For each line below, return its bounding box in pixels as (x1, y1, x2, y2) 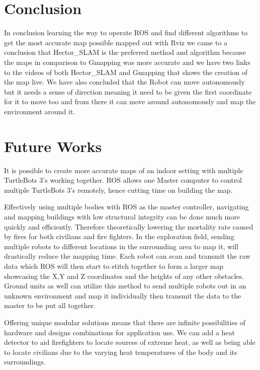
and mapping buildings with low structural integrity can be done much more (4, 211, 240, 221)
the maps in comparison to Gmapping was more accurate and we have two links (4, 56, 250, 67)
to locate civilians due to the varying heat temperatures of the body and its (4, 346, 237, 357)
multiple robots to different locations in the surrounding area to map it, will (4, 241, 238, 251)
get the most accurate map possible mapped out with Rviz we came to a (4, 37, 228, 47)
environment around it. (4, 106, 75, 116)
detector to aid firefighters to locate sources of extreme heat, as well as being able (4, 337, 255, 347)
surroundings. (4, 356, 46, 367)
